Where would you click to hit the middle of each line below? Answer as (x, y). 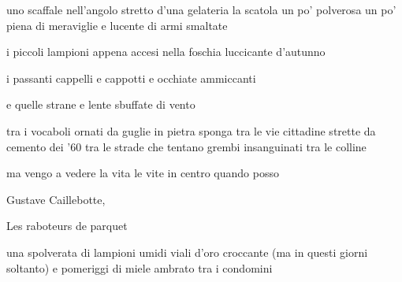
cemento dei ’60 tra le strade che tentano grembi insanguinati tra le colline (186, 146)
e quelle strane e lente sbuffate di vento (101, 104)
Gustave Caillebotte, (56, 199)
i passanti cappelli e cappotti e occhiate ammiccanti (131, 78)
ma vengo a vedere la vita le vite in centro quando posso (143, 173)
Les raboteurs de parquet (67, 226)
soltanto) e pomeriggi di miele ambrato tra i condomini (140, 267)
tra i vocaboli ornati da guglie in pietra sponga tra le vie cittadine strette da (191, 130)
